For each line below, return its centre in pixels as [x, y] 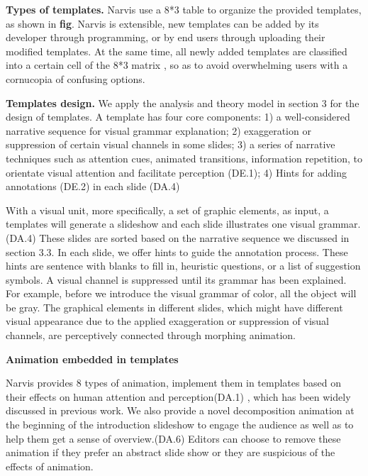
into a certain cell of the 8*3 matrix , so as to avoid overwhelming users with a [177, 65]
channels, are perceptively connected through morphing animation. [151, 335]
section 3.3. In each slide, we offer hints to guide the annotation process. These [177, 251]
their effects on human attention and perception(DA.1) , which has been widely [178, 396]
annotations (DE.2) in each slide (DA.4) [93, 186]
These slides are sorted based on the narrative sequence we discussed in [194, 237]
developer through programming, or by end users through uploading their [166, 37]
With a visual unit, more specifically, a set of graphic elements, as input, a [167, 210]
